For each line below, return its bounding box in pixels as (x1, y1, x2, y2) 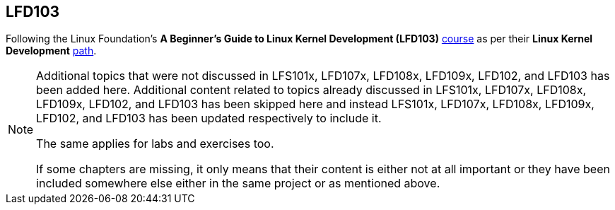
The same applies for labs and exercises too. (36, 136, 274, 151)
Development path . (6, 45, 97, 57)
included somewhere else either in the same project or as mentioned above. (36, 176, 440, 191)
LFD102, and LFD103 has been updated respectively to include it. (36, 111, 382, 126)
